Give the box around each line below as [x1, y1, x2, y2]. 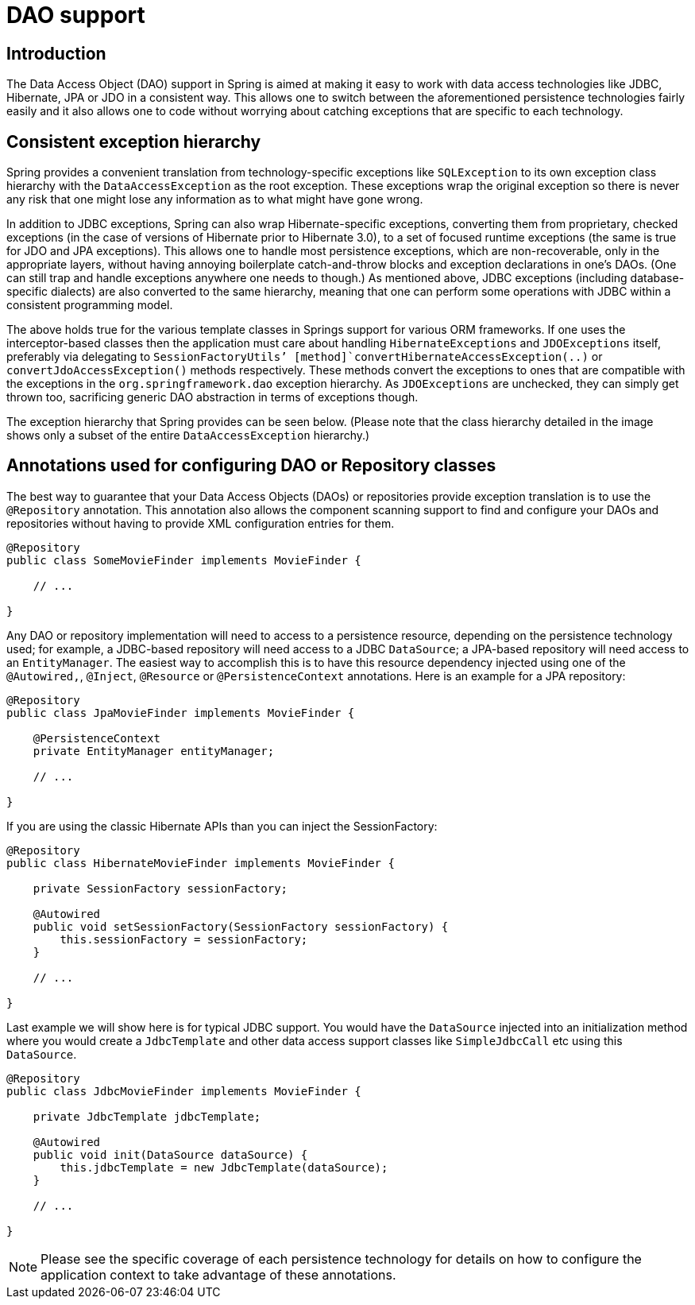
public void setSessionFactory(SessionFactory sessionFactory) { [33, 920, 449, 933]
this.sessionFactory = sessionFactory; [60, 932, 308, 946]
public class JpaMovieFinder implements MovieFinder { [6, 706, 355, 719]
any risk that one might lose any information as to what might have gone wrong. [6, 192, 423, 207]
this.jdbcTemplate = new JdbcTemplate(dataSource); [60, 1160, 388, 1174]
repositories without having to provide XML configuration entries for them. [6, 516, 395, 530]
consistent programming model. [6, 298, 173, 312]
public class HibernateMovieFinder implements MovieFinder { [6, 856, 395, 869]
